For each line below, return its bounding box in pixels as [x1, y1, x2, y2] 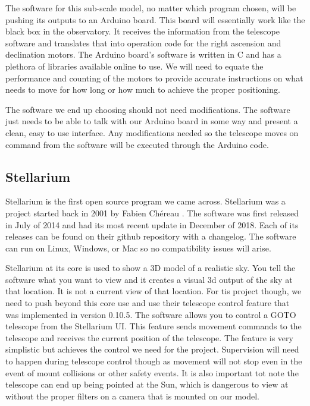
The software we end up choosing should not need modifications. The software [5, 103, 290, 115]
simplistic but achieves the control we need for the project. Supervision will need [5, 343, 299, 355]
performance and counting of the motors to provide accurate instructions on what [5, 71, 303, 84]
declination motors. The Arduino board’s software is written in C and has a [5, 48, 281, 61]
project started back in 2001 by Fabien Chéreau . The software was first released [5, 206, 299, 219]
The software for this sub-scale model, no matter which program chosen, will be [5, 2, 296, 14]
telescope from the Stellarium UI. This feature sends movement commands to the [5, 320, 302, 332]
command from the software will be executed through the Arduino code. [5, 138, 269, 150]
